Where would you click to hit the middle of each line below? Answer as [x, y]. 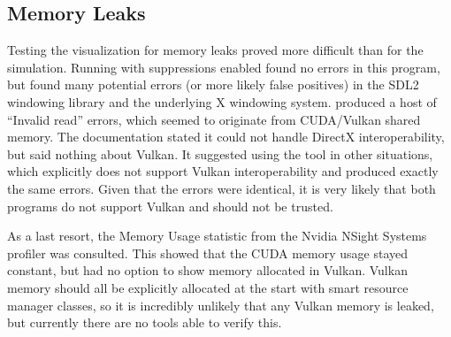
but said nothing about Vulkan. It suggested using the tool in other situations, [220, 153]
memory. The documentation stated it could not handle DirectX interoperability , [226, 137]
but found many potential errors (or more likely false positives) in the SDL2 [213, 84]
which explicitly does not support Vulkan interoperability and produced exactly [223, 171]
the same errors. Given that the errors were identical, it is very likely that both [222, 188]
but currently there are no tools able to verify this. [145, 322]
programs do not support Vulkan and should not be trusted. [170, 206]
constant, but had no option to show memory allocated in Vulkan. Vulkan [207, 270]
